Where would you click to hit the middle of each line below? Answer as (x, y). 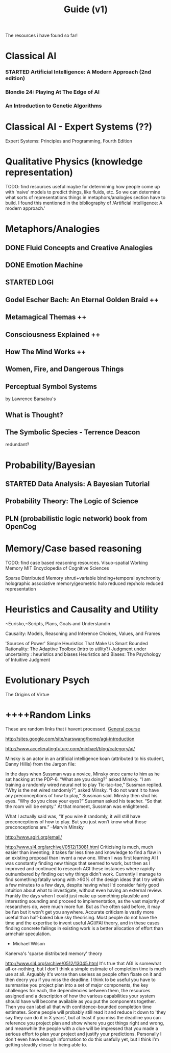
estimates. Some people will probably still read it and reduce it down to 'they (86, 1012)
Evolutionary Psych (47, 680)
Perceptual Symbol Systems (51, 386)
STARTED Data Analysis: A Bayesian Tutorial (78, 484)
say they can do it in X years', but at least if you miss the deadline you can (83, 1018)
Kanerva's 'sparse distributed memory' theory (54, 953)
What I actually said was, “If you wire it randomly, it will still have (73, 816)
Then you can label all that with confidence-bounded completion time (79, 1007)
